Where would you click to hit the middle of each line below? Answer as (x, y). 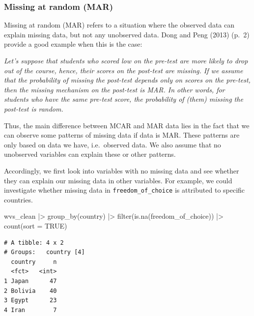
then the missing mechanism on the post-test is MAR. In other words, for (114, 89)
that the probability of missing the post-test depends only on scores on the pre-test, (127, 80)
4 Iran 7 (30, 310)
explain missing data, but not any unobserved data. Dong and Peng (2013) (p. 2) (127, 34)
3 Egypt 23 (30, 301)
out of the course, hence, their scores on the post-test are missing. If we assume (124, 70)
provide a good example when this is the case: (73, 44)
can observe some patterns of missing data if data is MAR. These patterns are (122, 135)
